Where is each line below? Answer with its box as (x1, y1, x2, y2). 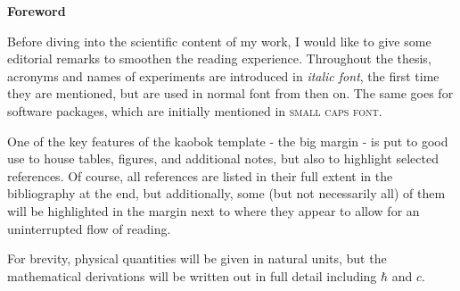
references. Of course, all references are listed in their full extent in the (7, 166, 393, 185)
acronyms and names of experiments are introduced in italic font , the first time (7, 66, 439, 85)
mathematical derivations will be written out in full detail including (7, 266, 377, 285)
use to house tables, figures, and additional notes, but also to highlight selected (7, 149, 439, 168)
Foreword (7, 2, 66, 20)
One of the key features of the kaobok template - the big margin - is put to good (7, 131, 448, 150)
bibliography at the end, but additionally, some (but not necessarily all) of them (7, 184, 446, 203)
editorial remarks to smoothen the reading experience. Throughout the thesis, (7, 49, 431, 68)
